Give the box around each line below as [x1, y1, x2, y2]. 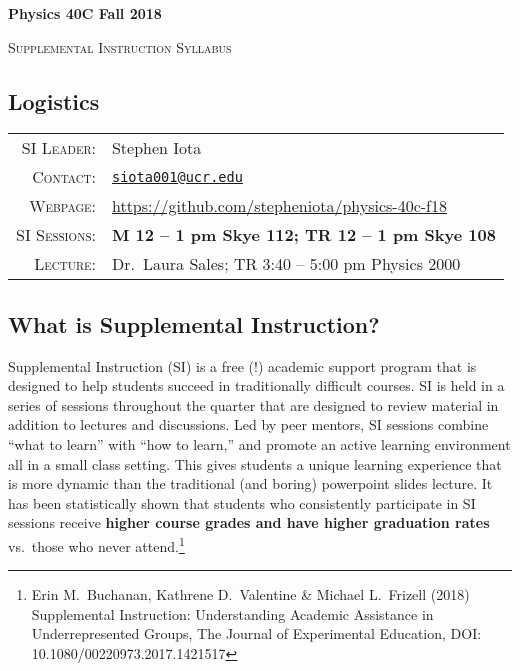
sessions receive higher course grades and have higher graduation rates [8, 512, 490, 533]
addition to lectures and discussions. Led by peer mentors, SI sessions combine [8, 414, 489, 435]
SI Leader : [21, 136, 96, 160]
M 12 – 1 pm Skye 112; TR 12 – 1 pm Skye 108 [111, 223, 496, 247]
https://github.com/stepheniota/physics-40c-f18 [111, 194, 448, 218]
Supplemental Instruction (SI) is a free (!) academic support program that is [8, 355, 477, 376]
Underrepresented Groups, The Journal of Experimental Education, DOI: [31, 623, 482, 644]
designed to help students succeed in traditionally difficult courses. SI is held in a [8, 375, 505, 396]
